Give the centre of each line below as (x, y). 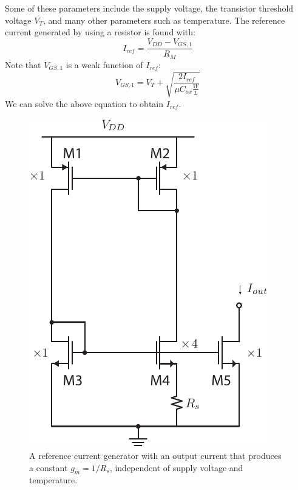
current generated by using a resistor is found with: (100, 32)
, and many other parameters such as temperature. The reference (164, 20)
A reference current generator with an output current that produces (155, 455)
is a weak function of (104, 64)
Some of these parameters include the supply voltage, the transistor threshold (149, 8)
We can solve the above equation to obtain (84, 103)
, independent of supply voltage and (176, 467)
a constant (49, 467)
